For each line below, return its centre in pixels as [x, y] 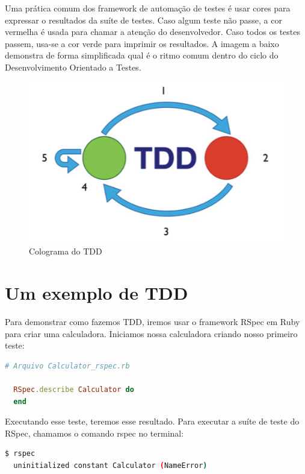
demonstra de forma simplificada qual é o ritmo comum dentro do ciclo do [142, 55]
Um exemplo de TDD [97, 293]
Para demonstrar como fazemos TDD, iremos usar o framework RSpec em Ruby [152, 322]
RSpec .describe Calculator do [74, 390]
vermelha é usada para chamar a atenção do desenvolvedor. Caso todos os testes [153, 32]
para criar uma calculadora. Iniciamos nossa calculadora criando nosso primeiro [151, 333]
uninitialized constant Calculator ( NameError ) [110, 466]
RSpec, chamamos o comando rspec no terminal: [94, 433]
